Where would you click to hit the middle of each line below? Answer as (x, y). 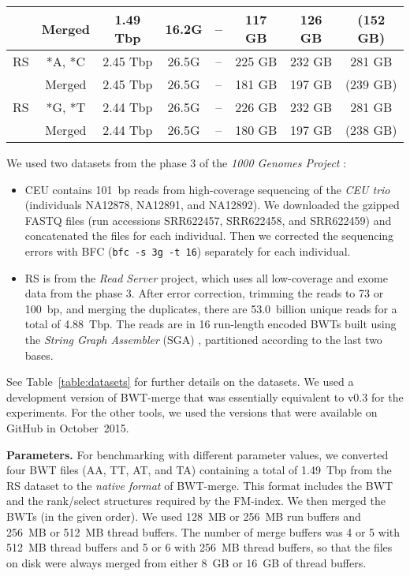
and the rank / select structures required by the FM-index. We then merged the (196, 501)
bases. (39, 355)
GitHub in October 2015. (68, 427)
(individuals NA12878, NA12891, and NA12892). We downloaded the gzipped (212, 205)
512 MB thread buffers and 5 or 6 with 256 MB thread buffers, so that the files (199, 547)
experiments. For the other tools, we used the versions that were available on (192, 412)
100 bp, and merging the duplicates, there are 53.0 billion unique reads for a (211, 308)
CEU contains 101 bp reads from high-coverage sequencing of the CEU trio (207, 189)
